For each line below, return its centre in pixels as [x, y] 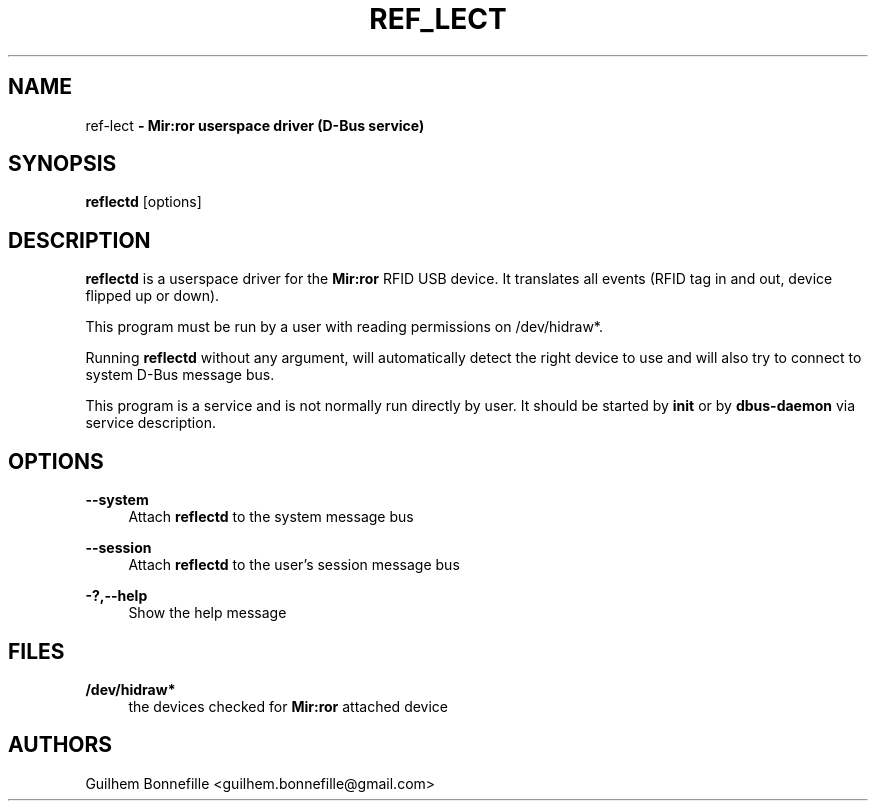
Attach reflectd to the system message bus [271, 517]
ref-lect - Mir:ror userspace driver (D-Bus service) [255, 125]
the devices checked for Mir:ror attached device [288, 706]
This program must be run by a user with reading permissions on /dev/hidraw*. [344, 327]
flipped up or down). [152, 296]
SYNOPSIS [62, 164]
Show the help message [207, 613]
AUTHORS [60, 745]
